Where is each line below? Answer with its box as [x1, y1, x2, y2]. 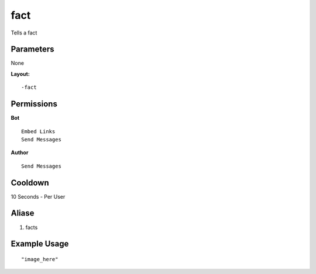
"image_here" [21, 256, 59, 262]
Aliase [11, 208, 35, 218]
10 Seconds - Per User [11, 193, 66, 200]
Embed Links [21, 128, 56, 134]
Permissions [11, 99, 58, 109]
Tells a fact [11, 29, 37, 36]
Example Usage [11, 239, 69, 249]
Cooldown [11, 178, 49, 188]
